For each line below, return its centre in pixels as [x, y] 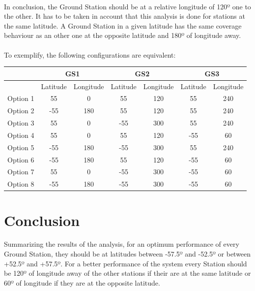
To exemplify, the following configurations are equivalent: [90, 54]
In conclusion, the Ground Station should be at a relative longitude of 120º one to [127, 6]
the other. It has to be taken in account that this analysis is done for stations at [125, 16]
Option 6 [21, 159]
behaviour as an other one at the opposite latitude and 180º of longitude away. [123, 35]
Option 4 [21, 135]
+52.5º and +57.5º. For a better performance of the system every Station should [126, 263]
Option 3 [21, 123]
